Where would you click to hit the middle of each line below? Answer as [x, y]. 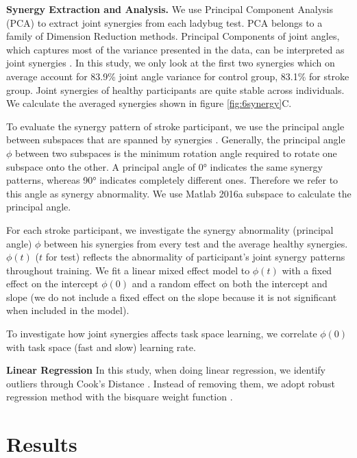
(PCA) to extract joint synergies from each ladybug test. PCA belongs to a [164, 22]
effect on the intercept [52, 284]
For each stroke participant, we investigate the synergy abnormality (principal [170, 229]
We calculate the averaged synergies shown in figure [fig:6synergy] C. [149, 103]
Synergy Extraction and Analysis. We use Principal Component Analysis [170, 9]
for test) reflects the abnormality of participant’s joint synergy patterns [195, 257]
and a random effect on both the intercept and [230, 284]
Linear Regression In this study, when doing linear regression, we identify [166, 370]
